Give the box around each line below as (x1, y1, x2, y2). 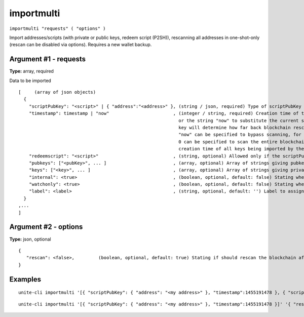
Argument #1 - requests (9, 55, 86, 63)
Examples (9, 275, 42, 284)
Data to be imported (9, 77, 52, 84)
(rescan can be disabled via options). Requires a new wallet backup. (9, 42, 152, 48)
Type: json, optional (9, 236, 51, 242)
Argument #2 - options (9, 223, 83, 231)
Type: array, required (9, 68, 54, 74)
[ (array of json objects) (18, 89, 96, 95)
